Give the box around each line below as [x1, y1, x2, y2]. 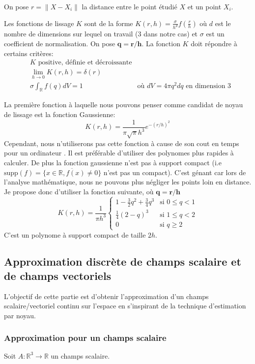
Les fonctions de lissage [4, 18, 74, 28]
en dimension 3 [186, 82, 231, 90]
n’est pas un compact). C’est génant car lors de [103, 167, 246, 177]
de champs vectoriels [4, 268, 112, 283]
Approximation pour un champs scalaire [4, 331, 167, 343]
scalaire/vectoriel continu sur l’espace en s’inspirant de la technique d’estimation [4, 301, 246, 311]
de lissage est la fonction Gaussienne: [4, 109, 115, 120]
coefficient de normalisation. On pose [4, 38, 115, 49]
